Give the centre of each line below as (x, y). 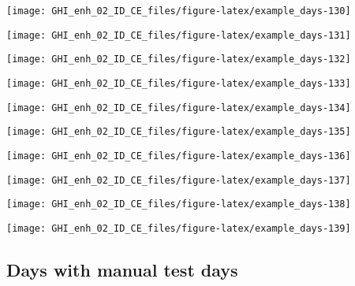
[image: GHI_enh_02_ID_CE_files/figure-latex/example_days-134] (179, 108)
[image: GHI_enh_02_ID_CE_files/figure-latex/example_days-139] (179, 228)
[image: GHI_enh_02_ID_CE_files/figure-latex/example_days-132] (179, 59)
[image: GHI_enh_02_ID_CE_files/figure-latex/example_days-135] (179, 132)
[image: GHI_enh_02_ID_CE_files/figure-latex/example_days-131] (179, 35)
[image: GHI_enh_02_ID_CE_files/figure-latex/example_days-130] (179, 11)
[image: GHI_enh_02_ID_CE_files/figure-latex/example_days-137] (179, 180)
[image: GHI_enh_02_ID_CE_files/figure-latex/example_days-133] (179, 83)
